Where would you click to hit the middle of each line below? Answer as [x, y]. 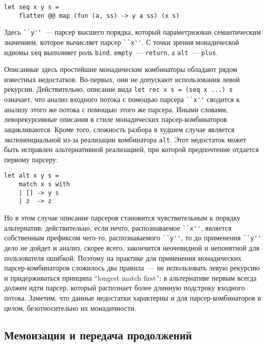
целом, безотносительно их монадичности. [70, 307]
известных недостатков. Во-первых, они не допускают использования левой [122, 79]
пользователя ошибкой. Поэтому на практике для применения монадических [123, 257]
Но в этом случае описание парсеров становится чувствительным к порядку [122, 218]
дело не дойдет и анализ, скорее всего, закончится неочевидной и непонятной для [132, 247]
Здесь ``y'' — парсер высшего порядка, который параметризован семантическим [132, 32]
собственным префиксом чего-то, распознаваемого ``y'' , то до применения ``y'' [133, 238]
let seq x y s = [32, 7]
